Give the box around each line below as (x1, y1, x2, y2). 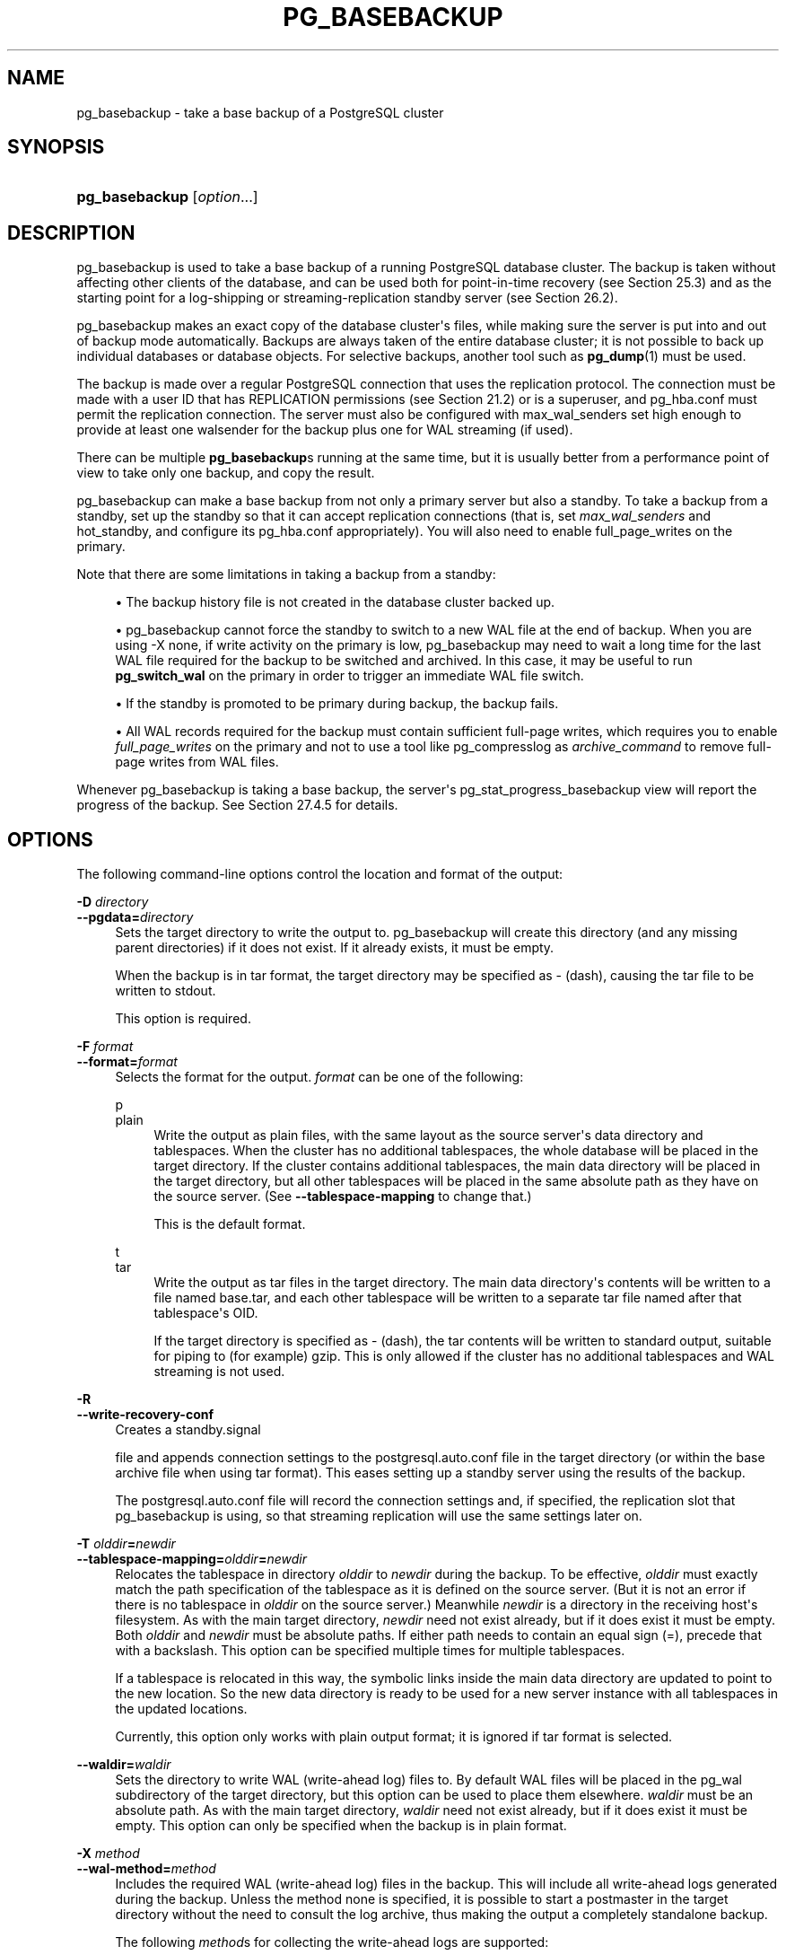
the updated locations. (115, 1701, 248, 1717)
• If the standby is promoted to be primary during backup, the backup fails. (115, 696, 559, 712)
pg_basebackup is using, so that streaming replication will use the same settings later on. (115, 1508, 642, 1524)
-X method (76, 1845, 140, 1862)
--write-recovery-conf (76, 1407, 214, 1423)
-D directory (76, 894, 149, 910)
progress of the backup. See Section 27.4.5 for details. (76, 797, 398, 813)
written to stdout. (115, 983, 216, 999)
